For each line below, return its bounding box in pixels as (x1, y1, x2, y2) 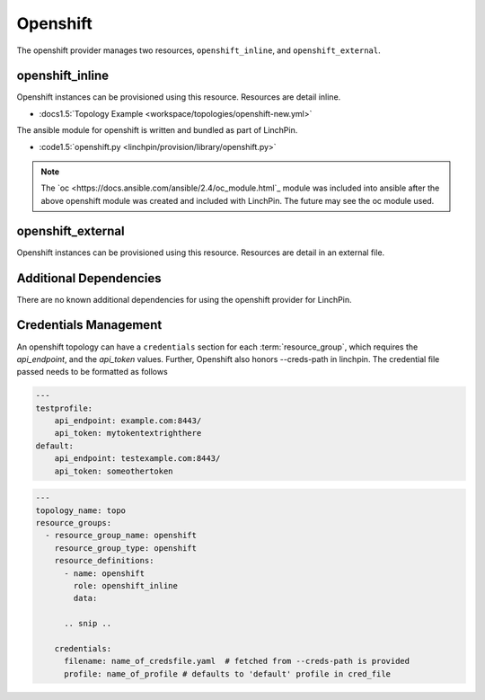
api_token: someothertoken (54, 465, 174, 476)
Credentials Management (16, 317, 163, 332)
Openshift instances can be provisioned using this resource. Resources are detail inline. (16, 92, 341, 102)
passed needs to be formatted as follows (16, 367, 168, 377)
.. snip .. (64, 618, 112, 629)
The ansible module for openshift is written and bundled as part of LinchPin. (16, 125, 298, 136)
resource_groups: (35, 518, 112, 527)
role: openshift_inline (73, 580, 179, 590)
